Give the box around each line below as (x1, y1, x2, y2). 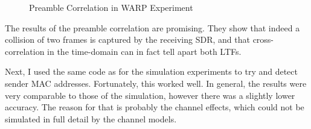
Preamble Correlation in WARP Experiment (29, 1, 193, 13)
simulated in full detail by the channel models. (5, 112, 177, 125)
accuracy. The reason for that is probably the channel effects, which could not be (5, 101, 304, 113)
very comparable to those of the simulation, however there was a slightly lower (5, 89, 295, 101)
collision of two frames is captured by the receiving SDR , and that (5, 33, 250, 46)
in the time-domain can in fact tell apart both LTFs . (47, 45, 242, 57)
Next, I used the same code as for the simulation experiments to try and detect (5, 65, 298, 78)
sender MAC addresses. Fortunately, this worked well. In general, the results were (5, 77, 307, 89)
